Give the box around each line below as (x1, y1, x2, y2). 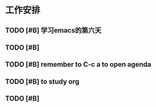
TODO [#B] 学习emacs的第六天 (5, 26, 102, 34)
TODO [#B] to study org (5, 77, 80, 85)
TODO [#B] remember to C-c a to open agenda (5, 60, 152, 69)
